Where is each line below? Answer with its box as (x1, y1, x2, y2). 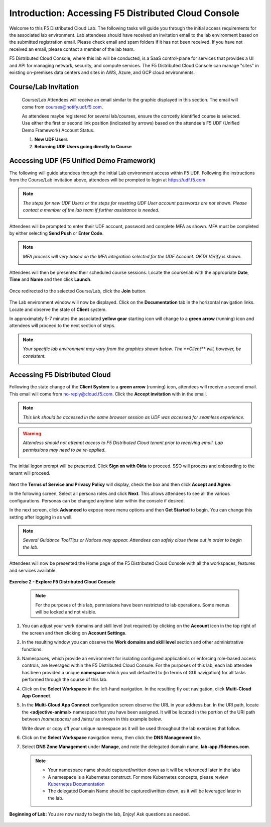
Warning (23, 431, 41, 437)
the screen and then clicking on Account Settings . (22, 630, 126, 636)
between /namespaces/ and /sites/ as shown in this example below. (22, 716, 163, 722)
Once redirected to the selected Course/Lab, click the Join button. (9, 288, 147, 294)
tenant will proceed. (9, 470, 51, 476)
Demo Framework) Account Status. (22, 127, 95, 133)
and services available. (9, 567, 57, 573)
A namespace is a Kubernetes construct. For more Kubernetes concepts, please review (48, 774, 228, 780)
